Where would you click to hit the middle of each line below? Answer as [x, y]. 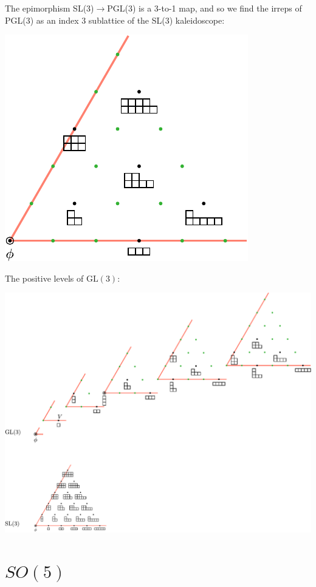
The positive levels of [44, 278]
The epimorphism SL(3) [50, 8]
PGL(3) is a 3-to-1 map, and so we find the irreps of [204, 8]
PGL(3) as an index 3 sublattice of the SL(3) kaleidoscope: [115, 20]
